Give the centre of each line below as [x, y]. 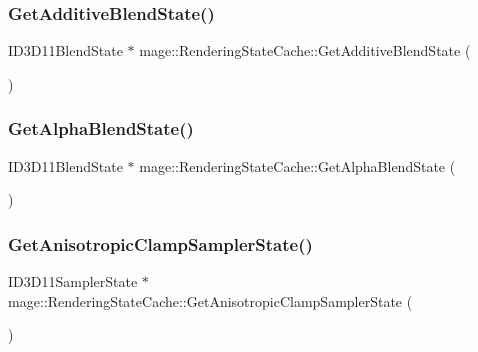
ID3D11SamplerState [73, 281]
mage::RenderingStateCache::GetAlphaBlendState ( [297, 165]
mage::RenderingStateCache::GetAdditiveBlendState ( [305, 50]
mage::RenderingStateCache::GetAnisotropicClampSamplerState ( [210, 300]
